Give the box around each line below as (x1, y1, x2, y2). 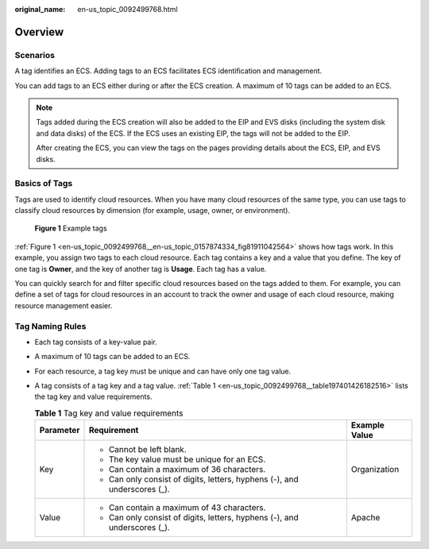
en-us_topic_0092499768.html (77, 5, 178, 14)
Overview (14, 25, 64, 39)
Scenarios (14, 49, 56, 60)
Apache (350, 512, 381, 524)
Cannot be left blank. (108, 444, 187, 455)
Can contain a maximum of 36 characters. (108, 464, 266, 475)
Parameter (39, 425, 80, 436)
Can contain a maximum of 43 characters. (108, 502, 266, 513)
